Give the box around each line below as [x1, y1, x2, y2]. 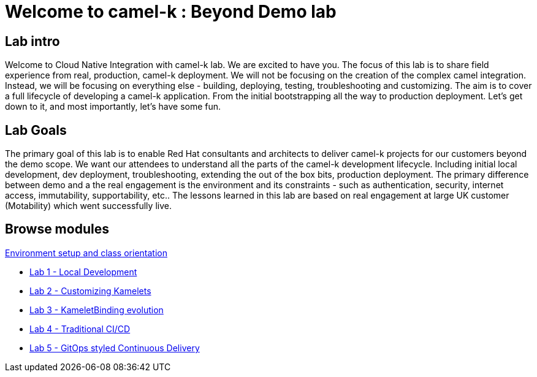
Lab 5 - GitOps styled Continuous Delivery [29, 342, 200, 353]
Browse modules [5, 221, 109, 237]
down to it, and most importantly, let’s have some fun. [5, 101, 221, 112]
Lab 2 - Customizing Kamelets [29, 285, 151, 296]
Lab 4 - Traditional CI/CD [29, 323, 131, 334]
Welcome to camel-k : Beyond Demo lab [5, 1, 337, 22]
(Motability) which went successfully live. [5, 200, 172, 211]
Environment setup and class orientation [5, 247, 167, 258]
